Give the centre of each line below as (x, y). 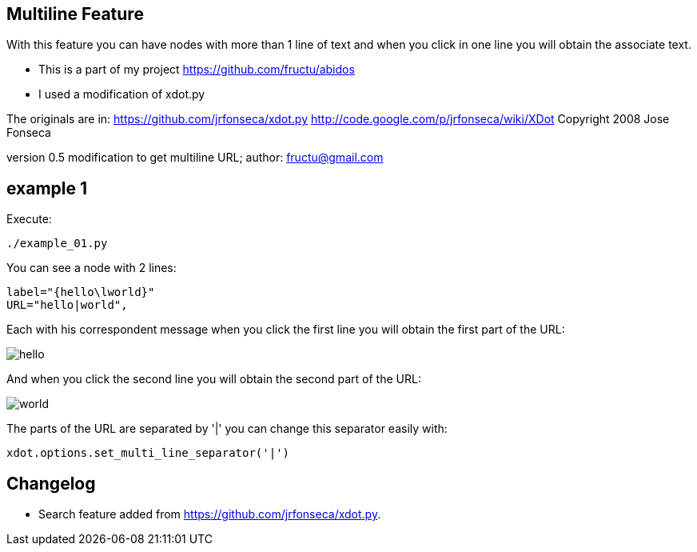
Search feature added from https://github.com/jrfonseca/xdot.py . (210, 514)
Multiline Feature (75, 14)
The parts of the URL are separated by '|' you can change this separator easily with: (227, 429)
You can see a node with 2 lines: (92, 268)
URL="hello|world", (67, 305)
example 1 (47, 188)
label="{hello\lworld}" (81, 292)
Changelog (51, 483)
